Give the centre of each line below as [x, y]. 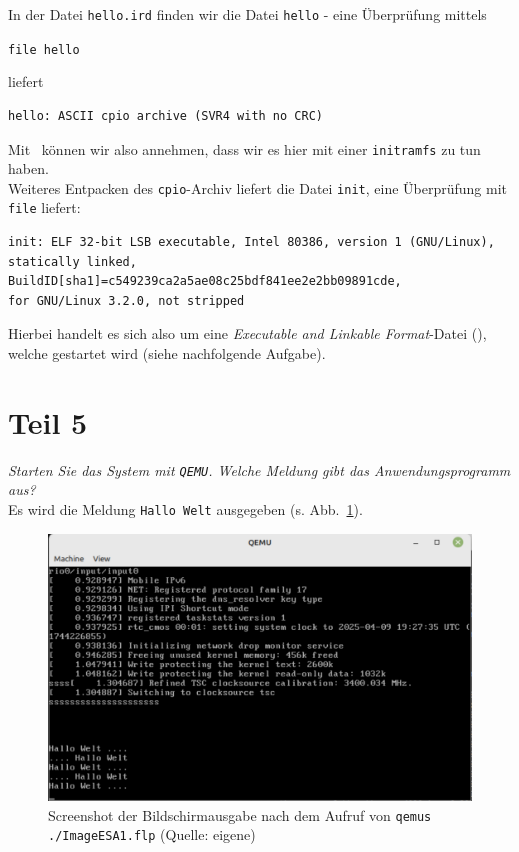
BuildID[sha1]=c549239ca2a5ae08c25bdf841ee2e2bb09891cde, [205, 281]
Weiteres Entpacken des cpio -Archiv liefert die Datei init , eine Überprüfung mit [258, 187]
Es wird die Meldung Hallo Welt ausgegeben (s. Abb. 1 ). [185, 509]
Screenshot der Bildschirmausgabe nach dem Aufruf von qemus [240, 814]
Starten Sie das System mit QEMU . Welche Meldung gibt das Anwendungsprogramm [259, 469]
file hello [44, 49]
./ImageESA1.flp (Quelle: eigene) [152, 834]
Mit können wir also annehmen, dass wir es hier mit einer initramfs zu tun [244, 148]
